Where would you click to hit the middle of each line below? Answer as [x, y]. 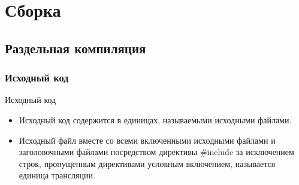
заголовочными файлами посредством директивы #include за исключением [156, 152]
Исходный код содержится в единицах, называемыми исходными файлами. [155, 119]
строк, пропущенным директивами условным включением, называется [147, 163]
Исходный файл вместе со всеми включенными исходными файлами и [147, 140]
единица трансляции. [57, 175]
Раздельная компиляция [75, 48]
